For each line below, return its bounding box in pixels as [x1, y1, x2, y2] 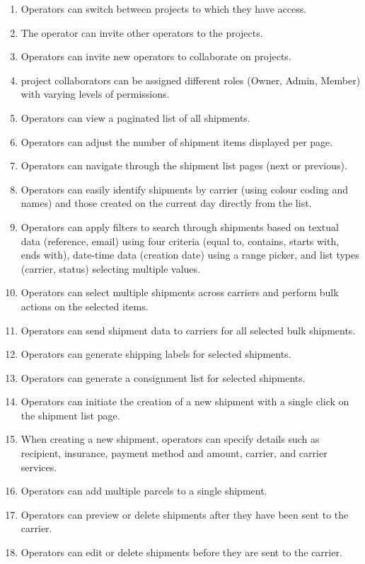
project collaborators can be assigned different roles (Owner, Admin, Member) [21, 72, 361, 87]
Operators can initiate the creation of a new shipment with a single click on [21, 394, 349, 409]
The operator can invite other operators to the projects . [21, 25, 263, 40]
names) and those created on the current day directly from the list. [21, 196, 312, 210]
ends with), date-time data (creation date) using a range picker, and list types [21, 247, 359, 262]
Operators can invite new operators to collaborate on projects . [21, 49, 291, 64]
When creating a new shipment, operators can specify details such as [21, 432, 320, 446]
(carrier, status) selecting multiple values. [21, 261, 200, 276]
